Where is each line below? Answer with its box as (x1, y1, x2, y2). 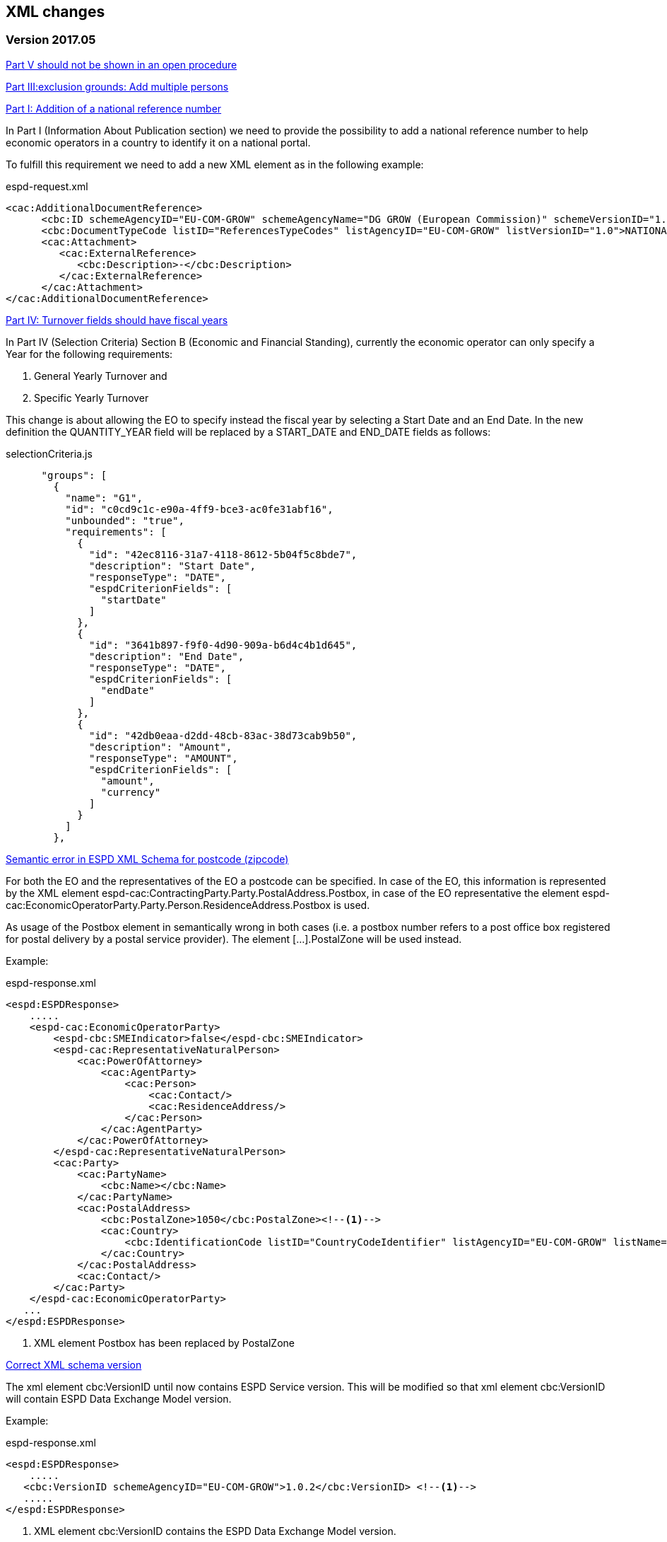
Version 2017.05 (6, 33, 96, 47)
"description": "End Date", (89, 650, 244, 662)
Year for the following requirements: (6, 347, 173, 360)
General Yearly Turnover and (34, 369, 167, 382)
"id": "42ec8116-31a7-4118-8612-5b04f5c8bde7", (89, 548, 358, 560)
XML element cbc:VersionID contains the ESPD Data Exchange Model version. (34, 1524, 396, 1537)
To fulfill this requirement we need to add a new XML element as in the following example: (6, 158, 424, 170)
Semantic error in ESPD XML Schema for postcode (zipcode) (6, 852, 289, 865)
